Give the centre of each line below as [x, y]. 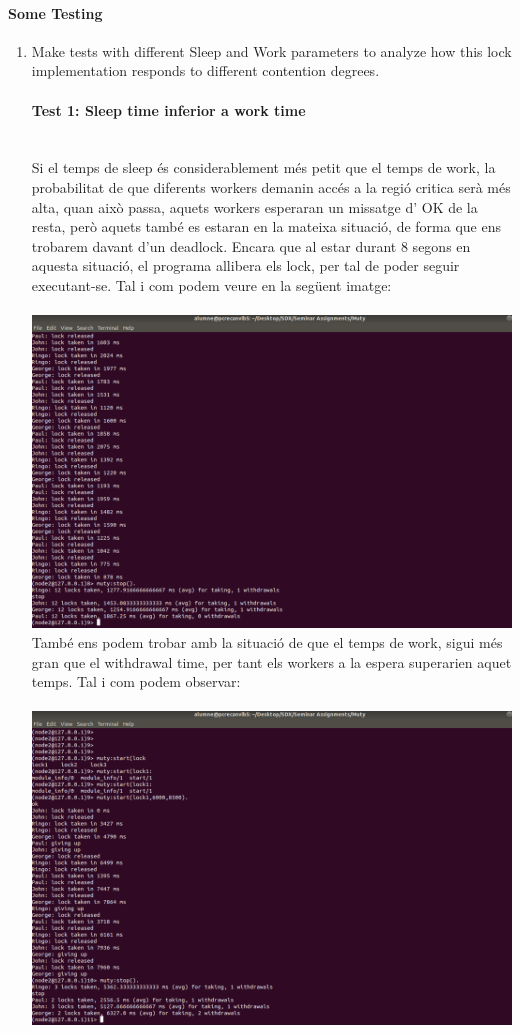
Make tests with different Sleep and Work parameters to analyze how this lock [271, 50]
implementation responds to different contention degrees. [205, 70]
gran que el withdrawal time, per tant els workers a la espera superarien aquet [271, 661]
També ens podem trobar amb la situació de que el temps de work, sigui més [267, 641]
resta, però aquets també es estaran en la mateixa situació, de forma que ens [266, 226]
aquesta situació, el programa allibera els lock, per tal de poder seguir [245, 265]
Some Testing [55, 12]
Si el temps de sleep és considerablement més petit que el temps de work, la [263, 167]
